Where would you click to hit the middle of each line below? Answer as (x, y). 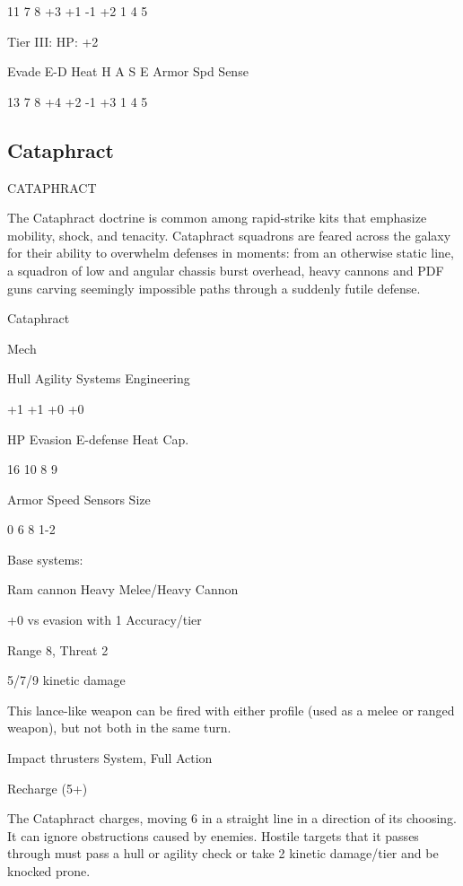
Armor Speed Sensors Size (79, 499)
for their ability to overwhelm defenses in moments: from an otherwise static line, (231, 253)
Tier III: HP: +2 (53, 41)
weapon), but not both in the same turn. (119, 728)
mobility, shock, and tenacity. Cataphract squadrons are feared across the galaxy (229, 235)
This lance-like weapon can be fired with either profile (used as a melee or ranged (231, 710)
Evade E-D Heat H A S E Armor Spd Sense (128, 71)
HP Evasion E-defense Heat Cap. (98, 439)
